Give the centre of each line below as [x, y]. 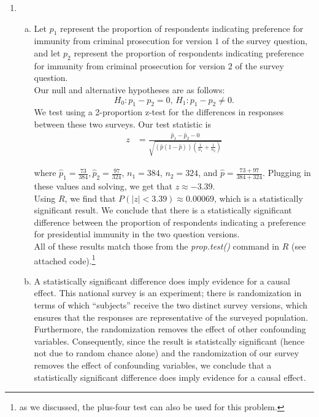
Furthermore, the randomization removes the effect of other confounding [170, 329]
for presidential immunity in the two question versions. [137, 234]
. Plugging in [287, 173]
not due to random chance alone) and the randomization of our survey [167, 353]
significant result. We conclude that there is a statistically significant [163, 210]
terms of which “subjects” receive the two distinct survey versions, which [171, 304]
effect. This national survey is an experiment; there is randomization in [168, 293]
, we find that [90, 198]
